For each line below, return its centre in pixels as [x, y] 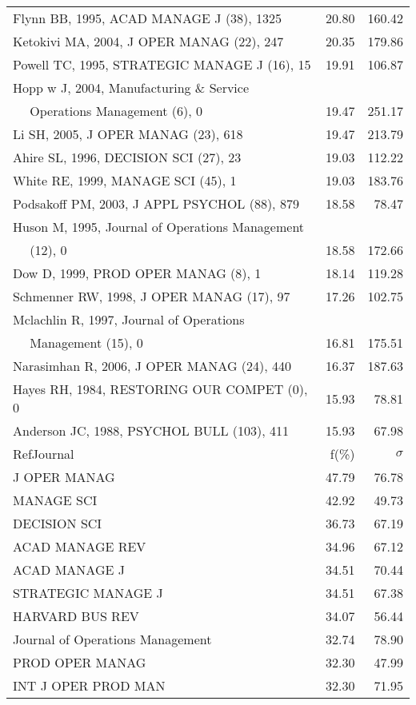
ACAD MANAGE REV [80, 546]
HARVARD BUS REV [76, 616]
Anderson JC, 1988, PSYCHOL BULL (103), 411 [151, 430]
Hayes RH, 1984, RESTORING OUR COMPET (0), [160, 389]
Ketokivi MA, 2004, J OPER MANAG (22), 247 [148, 41]
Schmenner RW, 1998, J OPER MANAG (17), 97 [152, 296]
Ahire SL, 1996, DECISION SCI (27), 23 [127, 157]
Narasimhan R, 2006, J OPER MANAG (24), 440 [152, 366]
